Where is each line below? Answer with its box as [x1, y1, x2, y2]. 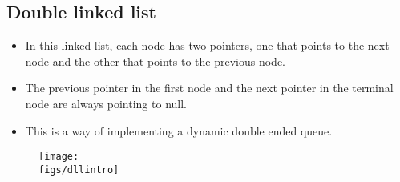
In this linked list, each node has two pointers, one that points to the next [25, 37, 390, 54]
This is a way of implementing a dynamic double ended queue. [25, 122, 333, 139]
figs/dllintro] [38, 164, 119, 176]
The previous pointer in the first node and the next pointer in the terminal [25, 79, 394, 96]
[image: [38, 151, 79, 163]
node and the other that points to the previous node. [25, 52, 286, 69]
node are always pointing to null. [25, 95, 187, 111]
